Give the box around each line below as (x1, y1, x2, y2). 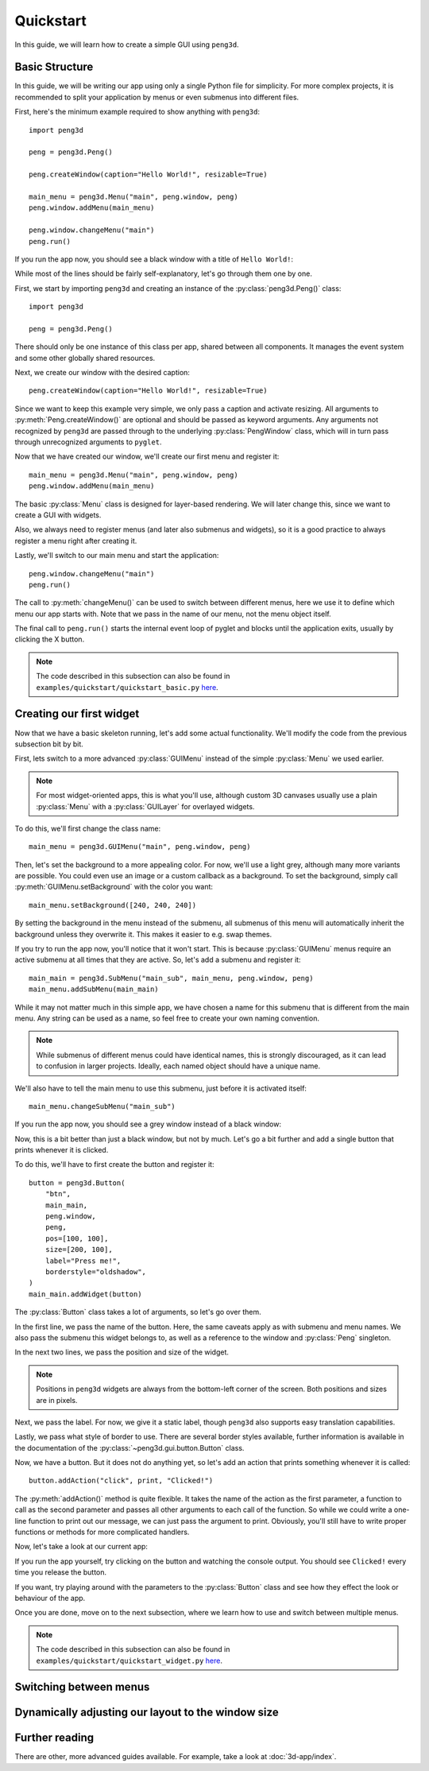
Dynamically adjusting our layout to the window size (14, 1706, 279, 1719)
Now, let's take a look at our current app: (14, 1542, 149, 1552)
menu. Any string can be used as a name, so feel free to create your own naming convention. (14, 1013, 319, 1023)
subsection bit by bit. (14, 739, 83, 749)
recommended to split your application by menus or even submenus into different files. (14, 92, 300, 102)
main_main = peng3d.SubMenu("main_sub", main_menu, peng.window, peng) (29, 974, 314, 982)
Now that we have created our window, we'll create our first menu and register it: (14, 451, 280, 461)
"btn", (44, 1189, 71, 1199)
